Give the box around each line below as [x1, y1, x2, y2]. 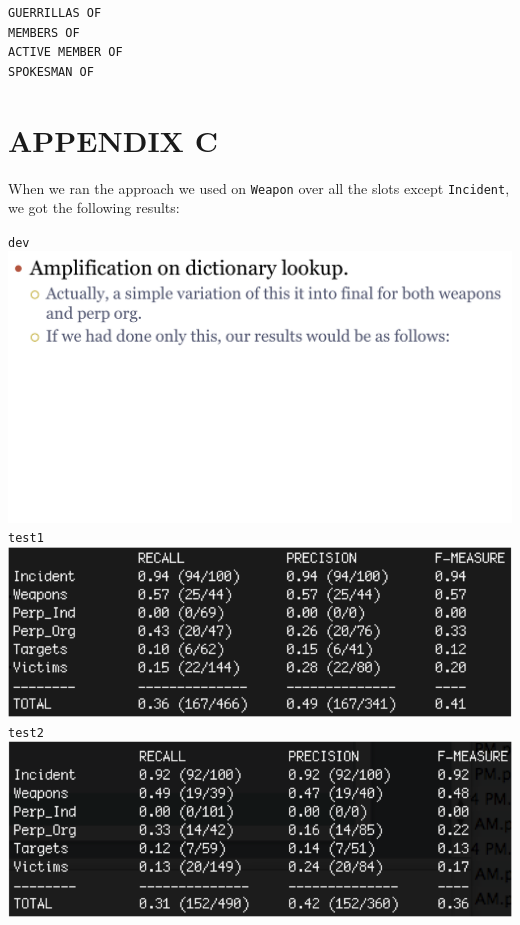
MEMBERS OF [8, 25, 80, 40]
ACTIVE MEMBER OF [8, 45, 123, 60]
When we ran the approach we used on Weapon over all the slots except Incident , [8, 177, 510, 198]
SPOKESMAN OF [8, 64, 94, 79]
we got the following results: [8, 197, 180, 218]
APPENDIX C [8, 119, 218, 160]
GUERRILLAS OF [8, 6, 102, 20]
